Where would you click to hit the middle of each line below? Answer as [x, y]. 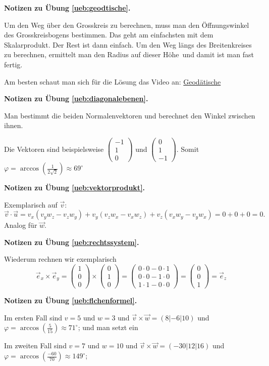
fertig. [13, 64]
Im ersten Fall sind [33, 317]
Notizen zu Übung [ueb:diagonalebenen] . [76, 98]
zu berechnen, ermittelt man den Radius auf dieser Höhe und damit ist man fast [129, 54]
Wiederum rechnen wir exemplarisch [60, 259]
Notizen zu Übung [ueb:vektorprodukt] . [75, 188]
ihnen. [14, 125]
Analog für [21, 225]
